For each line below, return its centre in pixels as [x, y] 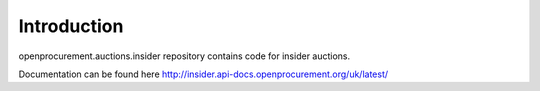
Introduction [71, 26]
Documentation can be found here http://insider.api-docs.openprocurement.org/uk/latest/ [203, 74]
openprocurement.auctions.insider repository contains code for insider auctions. [184, 56]
